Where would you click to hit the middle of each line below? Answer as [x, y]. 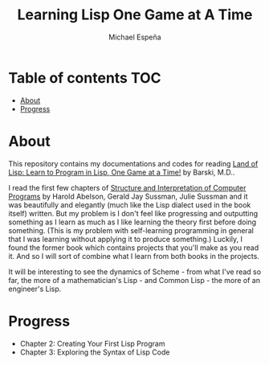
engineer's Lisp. [35, 289]
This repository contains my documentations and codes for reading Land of [133, 163]
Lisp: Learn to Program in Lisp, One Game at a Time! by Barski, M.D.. [122, 172]
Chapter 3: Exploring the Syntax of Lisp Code [95, 352]
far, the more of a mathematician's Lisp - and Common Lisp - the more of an [134, 280]
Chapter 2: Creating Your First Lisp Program [92, 343]
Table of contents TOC [85, 78]
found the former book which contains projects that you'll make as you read [134, 248]
